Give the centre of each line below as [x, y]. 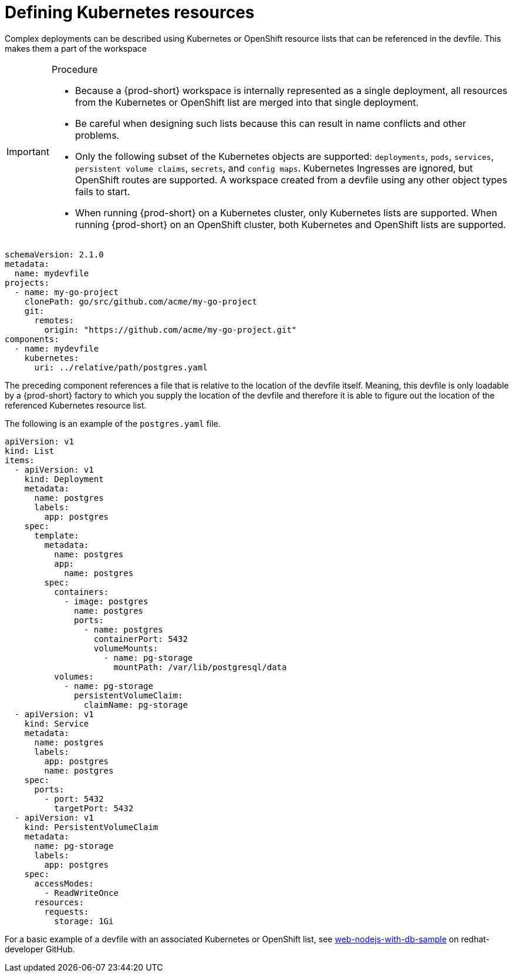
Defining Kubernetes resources [130, 12]
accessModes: [64, 883]
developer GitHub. [40, 949]
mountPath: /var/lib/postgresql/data [200, 667]
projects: [27, 282]
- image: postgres [106, 601]
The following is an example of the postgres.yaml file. [113, 423]
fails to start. [102, 191]
